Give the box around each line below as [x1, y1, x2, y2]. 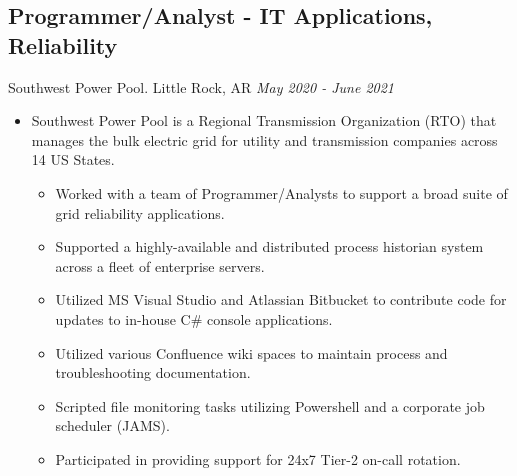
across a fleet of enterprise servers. [55, 255, 265, 276]
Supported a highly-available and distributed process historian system [55, 236, 484, 257]
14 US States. [31, 149, 115, 170]
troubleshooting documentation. [55, 362, 251, 383]
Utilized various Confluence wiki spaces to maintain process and [55, 342, 448, 363]
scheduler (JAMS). [55, 415, 170, 436]
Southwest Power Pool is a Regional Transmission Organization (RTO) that [31, 110, 497, 131]
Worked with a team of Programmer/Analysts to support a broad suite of [55, 182, 508, 203]
